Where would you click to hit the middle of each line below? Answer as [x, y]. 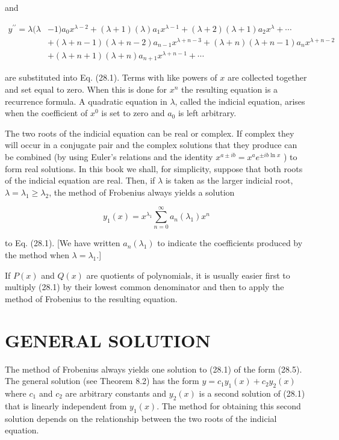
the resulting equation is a [230, 89]
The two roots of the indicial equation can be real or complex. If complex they [150, 133]
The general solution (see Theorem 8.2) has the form [102, 381]
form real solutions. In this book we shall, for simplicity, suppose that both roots [154, 168]
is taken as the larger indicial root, [229, 180]
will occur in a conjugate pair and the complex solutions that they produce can [151, 145]
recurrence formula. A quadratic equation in [86, 101]
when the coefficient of [46, 113]
